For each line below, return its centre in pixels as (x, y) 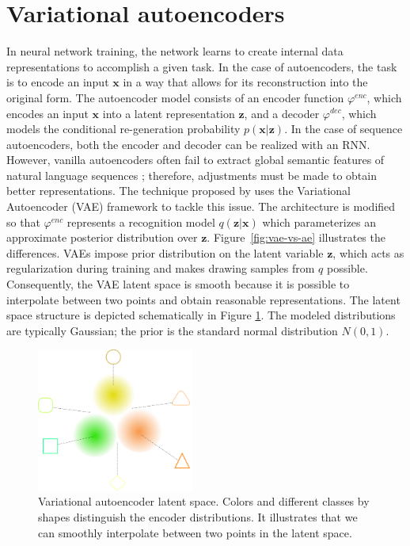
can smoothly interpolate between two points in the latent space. (195, 532)
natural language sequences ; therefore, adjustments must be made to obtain (192, 175)
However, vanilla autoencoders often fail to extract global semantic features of (196, 160)
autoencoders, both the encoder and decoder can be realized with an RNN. (188, 144)
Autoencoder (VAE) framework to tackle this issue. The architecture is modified (201, 206)
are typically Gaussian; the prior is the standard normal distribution (172, 330)
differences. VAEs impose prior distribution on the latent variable (165, 252)
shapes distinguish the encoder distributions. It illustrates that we (198, 516)
